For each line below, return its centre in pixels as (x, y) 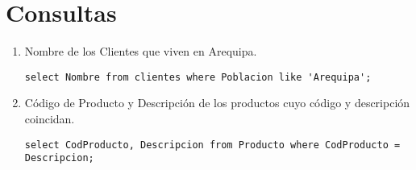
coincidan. (50, 118)
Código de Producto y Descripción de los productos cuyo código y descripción (217, 103)
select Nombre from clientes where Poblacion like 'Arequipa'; (198, 77)
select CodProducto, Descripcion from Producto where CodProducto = (212, 145)
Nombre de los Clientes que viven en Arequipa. (141, 51)
